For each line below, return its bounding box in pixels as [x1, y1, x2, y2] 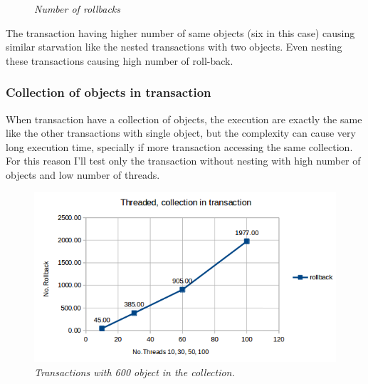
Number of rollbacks [34, 1, 121, 16]
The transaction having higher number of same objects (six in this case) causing [6, 25, 355, 40]
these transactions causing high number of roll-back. [6, 53, 233, 68]
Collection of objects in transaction [6, 83, 211, 101]
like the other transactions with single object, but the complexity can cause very [6, 125, 356, 140]
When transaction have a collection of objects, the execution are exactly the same [6, 111, 362, 126]
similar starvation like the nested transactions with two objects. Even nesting [6, 39, 342, 54]
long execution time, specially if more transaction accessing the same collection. [6, 139, 353, 154]
